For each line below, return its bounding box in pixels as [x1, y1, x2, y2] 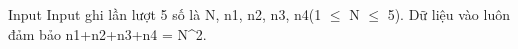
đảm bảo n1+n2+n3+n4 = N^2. [8, 23, 207, 44]
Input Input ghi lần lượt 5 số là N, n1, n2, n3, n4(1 [8, 4, 322, 24]
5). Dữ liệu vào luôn [387, 4, 510, 24]
